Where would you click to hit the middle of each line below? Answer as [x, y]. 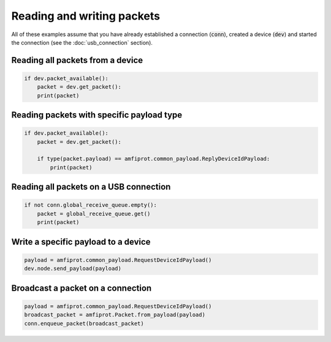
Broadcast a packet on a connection [82, 288]
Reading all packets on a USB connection [91, 187]
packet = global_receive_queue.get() [94, 214]
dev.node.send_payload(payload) [73, 269]
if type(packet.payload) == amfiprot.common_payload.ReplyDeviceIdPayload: [154, 159]
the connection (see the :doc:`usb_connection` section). [82, 42]
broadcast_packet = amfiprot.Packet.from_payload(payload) [115, 315]
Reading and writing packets [86, 16]
